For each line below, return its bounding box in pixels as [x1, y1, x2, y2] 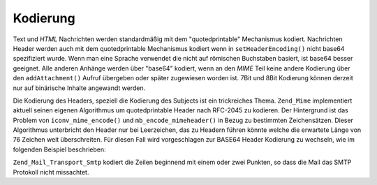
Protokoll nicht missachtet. [13, 168, 89, 176]
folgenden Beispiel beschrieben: [13, 145, 106, 154]
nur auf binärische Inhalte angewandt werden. [13, 84, 146, 92]
